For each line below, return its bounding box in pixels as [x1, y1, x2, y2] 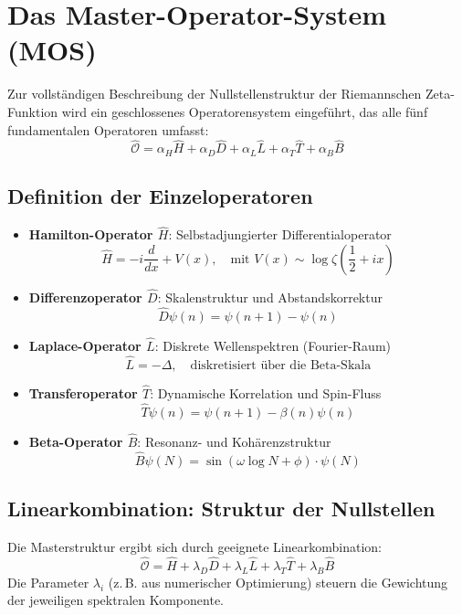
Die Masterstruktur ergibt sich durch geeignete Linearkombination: [7, 537, 382, 557]
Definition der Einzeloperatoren [7, 182, 313, 210]
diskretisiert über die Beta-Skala [190, 358, 372, 372]
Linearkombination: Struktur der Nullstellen [7, 494, 436, 523]
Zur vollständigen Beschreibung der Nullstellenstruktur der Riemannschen [7, 84, 422, 103]
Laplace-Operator [28, 336, 142, 355]
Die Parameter [7, 572, 89, 591]
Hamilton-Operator [28, 225, 153, 244]
